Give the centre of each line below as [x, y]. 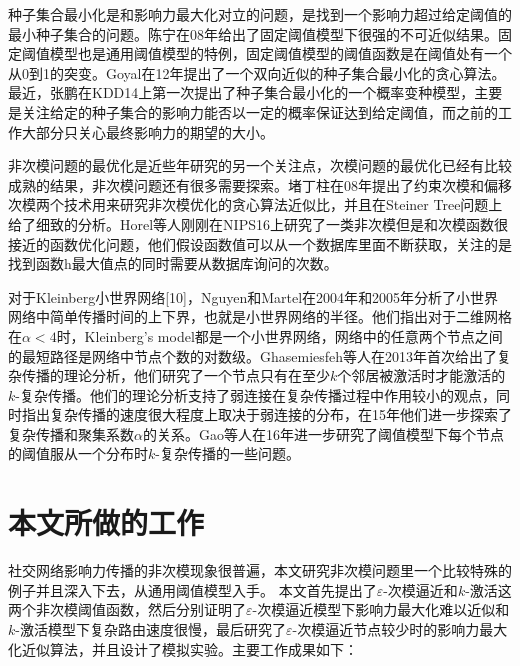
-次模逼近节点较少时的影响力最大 [400, 628]
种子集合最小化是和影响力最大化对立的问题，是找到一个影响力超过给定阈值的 [260, 14]
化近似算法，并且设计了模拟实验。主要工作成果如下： [183, 648]
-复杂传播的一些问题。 [227, 453]
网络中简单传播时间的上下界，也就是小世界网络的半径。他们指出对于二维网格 [260, 316]
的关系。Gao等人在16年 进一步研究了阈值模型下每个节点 [323, 433]
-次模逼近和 [420, 589]
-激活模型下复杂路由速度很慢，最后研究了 [150, 628]
